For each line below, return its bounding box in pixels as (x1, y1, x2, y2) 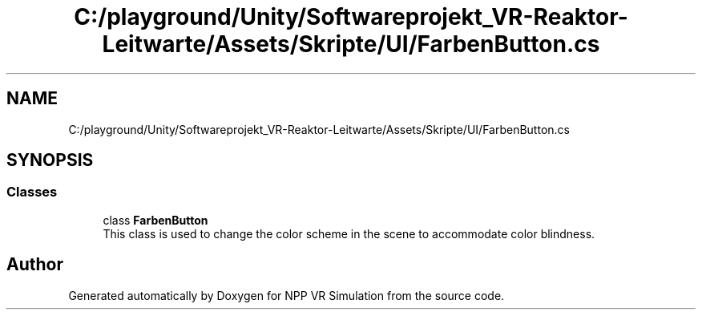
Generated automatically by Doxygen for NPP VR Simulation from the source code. (68, 288, 505, 302)
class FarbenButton (103, 213, 208, 227)
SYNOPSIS (6, 150, 94, 171)
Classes (6, 184, 58, 201)
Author (6, 254, 63, 275)
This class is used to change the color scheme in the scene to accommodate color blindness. (103, 226, 595, 241)
